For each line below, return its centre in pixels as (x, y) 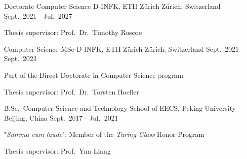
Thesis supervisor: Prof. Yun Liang (57, 150)
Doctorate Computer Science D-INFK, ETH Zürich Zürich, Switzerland (112, 6)
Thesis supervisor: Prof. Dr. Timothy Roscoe (73, 32)
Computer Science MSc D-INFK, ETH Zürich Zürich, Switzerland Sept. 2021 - (124, 48)
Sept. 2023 (21, 58)
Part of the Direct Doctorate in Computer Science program (94, 75)
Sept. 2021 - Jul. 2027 (38, 16)
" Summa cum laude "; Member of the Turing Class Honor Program (104, 134)
